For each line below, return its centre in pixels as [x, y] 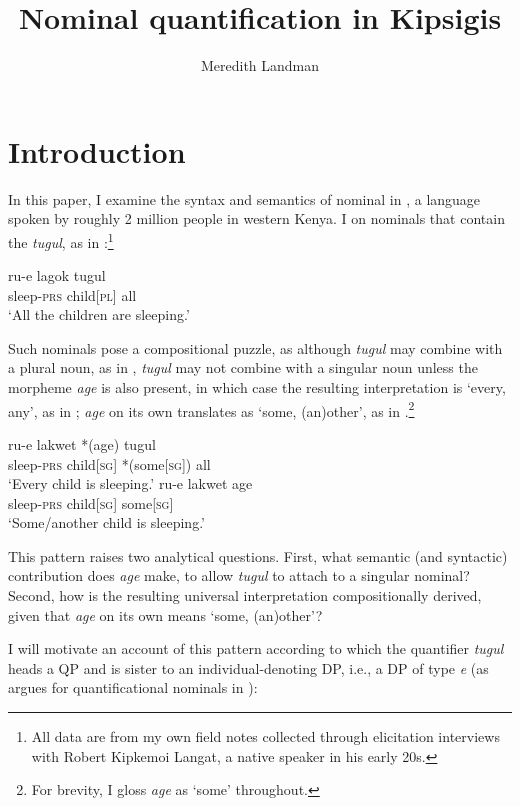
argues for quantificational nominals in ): [133, 687]
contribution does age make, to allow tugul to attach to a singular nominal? [239, 575]
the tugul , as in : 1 [61, 240]
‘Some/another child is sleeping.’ [106, 522]
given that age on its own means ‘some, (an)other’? [165, 614]
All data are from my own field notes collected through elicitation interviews [265, 736]
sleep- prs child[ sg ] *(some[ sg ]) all [109, 463]
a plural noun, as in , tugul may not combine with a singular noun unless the [243, 367]
